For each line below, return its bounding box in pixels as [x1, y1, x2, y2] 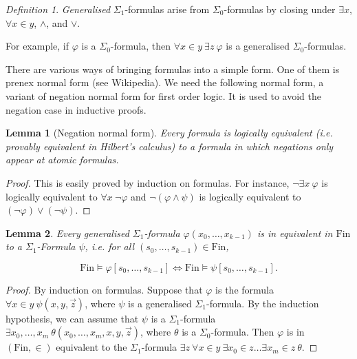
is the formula [215, 282, 274, 296]
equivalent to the [56, 340, 127, 354]
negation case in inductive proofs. [6, 102, 147, 116]
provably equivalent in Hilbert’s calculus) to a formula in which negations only [6, 139, 334, 153]
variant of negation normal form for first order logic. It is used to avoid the [6, 88, 322, 103]
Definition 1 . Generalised [6, 2, 111, 16]
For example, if [6, 39, 69, 53]
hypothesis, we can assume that [6, 311, 139, 325]
